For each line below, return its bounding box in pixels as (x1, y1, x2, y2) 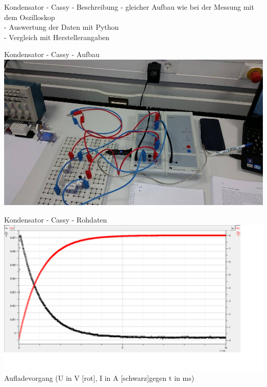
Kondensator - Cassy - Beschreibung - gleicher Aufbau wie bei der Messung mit (4, 2, 254, 12)
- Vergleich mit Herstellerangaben (4, 31, 110, 42)
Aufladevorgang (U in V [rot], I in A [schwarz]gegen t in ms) (4, 372, 195, 383)
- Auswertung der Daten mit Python (4, 22, 119, 32)
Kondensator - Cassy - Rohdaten (4, 214, 107, 225)
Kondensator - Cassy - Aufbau (4, 49, 100, 60)
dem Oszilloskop (4, 11, 55, 22)
